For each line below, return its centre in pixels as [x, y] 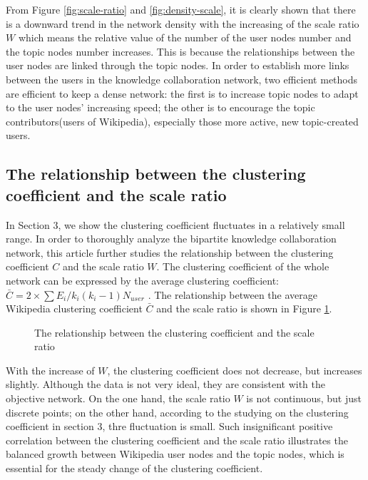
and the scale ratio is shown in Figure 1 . [244, 308]
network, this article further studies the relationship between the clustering [170, 252]
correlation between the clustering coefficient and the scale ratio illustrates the [177, 440]
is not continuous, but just [304, 398]
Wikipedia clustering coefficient [74, 308]
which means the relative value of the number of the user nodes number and [185, 37]
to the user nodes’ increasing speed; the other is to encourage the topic [160, 107]
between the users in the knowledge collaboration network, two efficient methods [182, 79]
